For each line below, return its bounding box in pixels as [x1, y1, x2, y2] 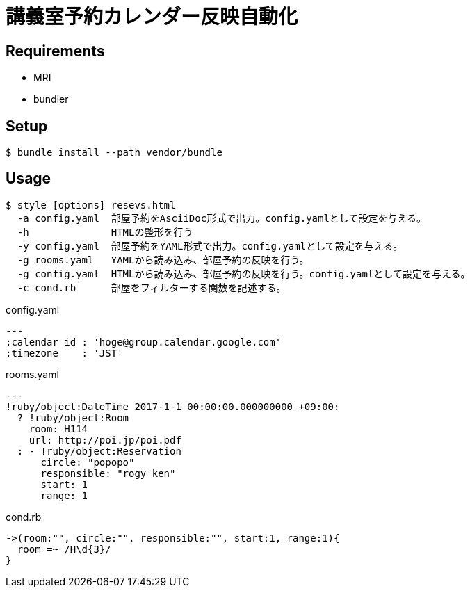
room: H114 [29, 423, 88, 434]
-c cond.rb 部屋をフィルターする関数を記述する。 [17, 282, 286, 293]
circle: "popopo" [40, 456, 135, 468]
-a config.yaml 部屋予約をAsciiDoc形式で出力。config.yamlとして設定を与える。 [17, 212, 427, 224]
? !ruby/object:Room [17, 412, 129, 423]
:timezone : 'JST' [6, 347, 123, 359]
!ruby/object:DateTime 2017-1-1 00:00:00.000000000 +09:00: [6, 400, 340, 412]
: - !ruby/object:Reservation [17, 445, 181, 457]
